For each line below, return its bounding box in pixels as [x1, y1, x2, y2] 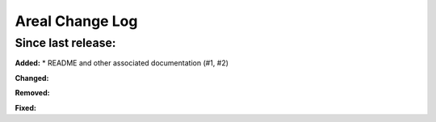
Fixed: [15, 103, 36, 112]
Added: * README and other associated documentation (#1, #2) [15, 58, 229, 68]
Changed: [15, 73, 49, 82]
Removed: [15, 88, 50, 98]
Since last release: [15, 36, 116, 50]
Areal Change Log [15, 12, 138, 30]
